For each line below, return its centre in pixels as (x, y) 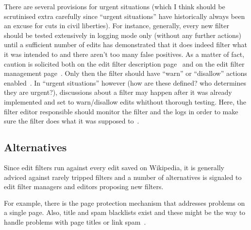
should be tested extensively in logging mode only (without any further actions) (123, 35)
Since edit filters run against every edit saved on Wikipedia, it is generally (114, 167)
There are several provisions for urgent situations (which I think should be (115, 6)
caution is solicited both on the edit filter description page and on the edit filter (124, 63)
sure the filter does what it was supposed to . (72, 121)
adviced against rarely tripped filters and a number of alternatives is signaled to (123, 177)
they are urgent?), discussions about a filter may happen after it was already (118, 92)
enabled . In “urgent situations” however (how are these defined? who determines (125, 82)
